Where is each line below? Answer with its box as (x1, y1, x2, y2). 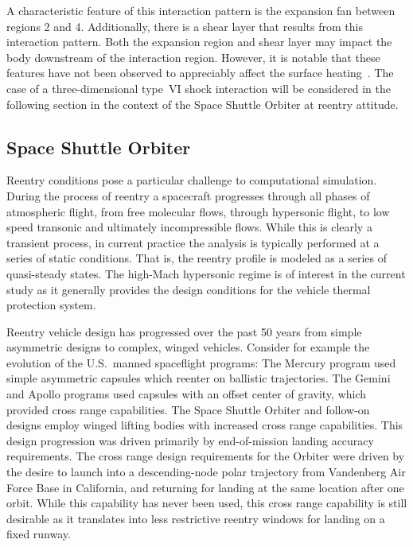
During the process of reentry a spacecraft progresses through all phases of (6, 187, 370, 204)
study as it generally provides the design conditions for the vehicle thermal (6, 281, 371, 297)
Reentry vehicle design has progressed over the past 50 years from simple (6, 323, 362, 339)
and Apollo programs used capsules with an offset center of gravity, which (6, 386, 367, 402)
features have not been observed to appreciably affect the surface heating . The (6, 64, 394, 81)
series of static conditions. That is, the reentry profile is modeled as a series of (6, 250, 388, 266)
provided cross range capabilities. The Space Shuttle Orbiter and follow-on (6, 401, 370, 417)
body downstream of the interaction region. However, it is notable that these (6, 48, 380, 65)
